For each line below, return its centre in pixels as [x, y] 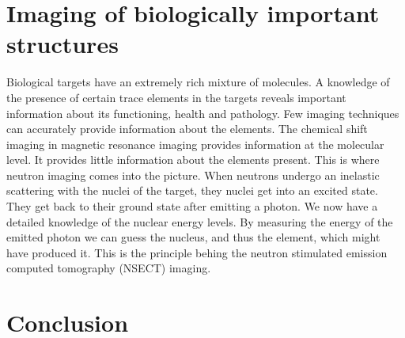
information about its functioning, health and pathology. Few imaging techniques [203, 113]
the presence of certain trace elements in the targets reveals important [176, 97]
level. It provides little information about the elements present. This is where [193, 160]
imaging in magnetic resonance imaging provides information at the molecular [195, 144]
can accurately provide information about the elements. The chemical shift [187, 129]
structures [62, 44]
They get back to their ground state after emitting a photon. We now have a [192, 206]
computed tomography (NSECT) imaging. [109, 268]
